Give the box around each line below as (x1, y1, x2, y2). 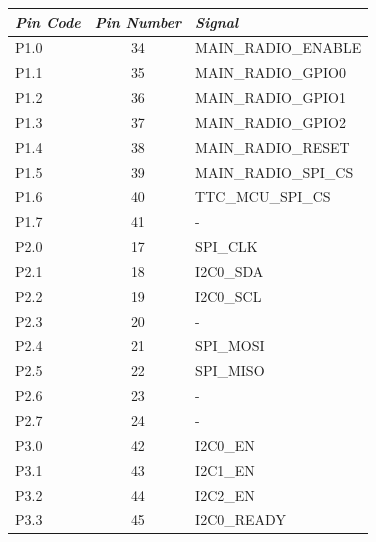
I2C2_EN (195, 484, 255, 505)
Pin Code (15, 11, 81, 32)
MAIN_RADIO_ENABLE (195, 37, 362, 58)
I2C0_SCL (195, 285, 262, 306)
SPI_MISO (195, 360, 265, 381)
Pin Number (94, 11, 182, 32)
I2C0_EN (195, 434, 255, 455)
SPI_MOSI (195, 335, 265, 356)
